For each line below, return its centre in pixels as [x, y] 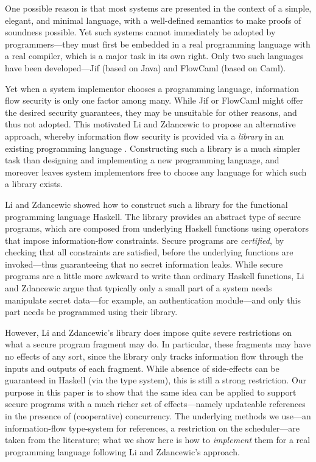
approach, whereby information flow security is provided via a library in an [145, 136]
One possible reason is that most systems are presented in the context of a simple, [158, 8]
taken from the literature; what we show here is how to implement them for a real [158, 440]
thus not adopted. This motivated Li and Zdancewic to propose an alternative [150, 124]
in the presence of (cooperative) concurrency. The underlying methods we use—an [158, 416]
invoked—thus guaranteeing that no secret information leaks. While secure [144, 264]
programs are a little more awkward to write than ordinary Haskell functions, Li [155, 276]
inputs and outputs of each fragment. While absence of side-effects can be [142, 368]
